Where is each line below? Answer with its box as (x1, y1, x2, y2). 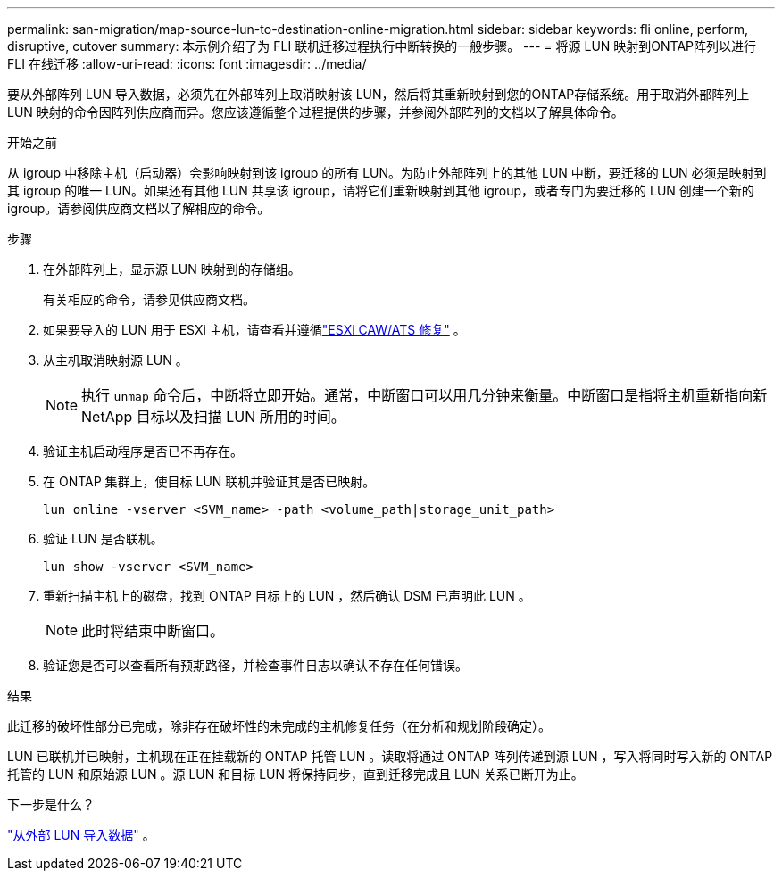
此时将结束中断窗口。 (81, 622, 225, 640)
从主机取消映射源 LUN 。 (43, 352, 188, 368)
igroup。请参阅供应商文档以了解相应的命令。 (7, 201, 270, 216)
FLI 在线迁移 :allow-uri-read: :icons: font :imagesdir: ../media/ (7, 56, 367, 71)
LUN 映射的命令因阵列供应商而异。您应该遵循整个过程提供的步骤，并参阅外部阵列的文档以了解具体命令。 (7, 104, 624, 120)
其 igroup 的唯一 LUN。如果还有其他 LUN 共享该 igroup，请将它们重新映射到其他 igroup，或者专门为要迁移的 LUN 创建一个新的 (7, 183, 754, 198)
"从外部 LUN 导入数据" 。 (7, 827, 155, 842)
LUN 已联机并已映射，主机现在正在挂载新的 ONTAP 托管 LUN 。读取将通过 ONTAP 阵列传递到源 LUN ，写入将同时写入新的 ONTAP (7, 749, 773, 764)
